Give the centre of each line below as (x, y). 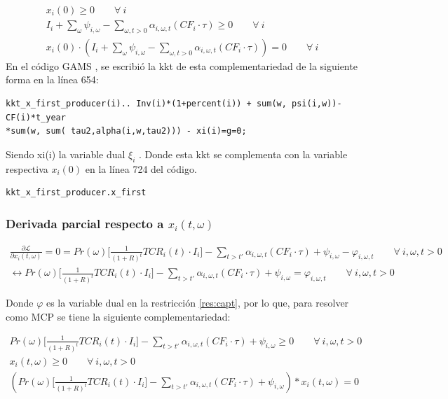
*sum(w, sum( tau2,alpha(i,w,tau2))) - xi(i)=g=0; (126, 131)
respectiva (27, 168)
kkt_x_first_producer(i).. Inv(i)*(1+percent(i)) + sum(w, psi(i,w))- (174, 104)
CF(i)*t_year (36, 117)
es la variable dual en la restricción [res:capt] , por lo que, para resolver (197, 302)
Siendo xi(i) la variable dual (66, 154)
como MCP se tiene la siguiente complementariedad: (118, 316)
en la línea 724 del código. (141, 168)
